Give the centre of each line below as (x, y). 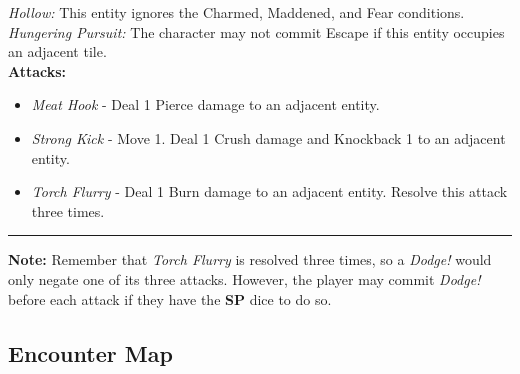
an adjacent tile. (57, 51)
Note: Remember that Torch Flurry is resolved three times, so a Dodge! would (250, 259)
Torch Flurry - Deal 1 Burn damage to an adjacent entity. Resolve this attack (269, 191)
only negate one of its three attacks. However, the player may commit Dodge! (244, 278)
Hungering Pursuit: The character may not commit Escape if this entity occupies (256, 31)
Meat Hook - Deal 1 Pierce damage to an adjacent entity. (205, 104)
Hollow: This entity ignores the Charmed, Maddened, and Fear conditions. (236, 12)
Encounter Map (90, 352)
